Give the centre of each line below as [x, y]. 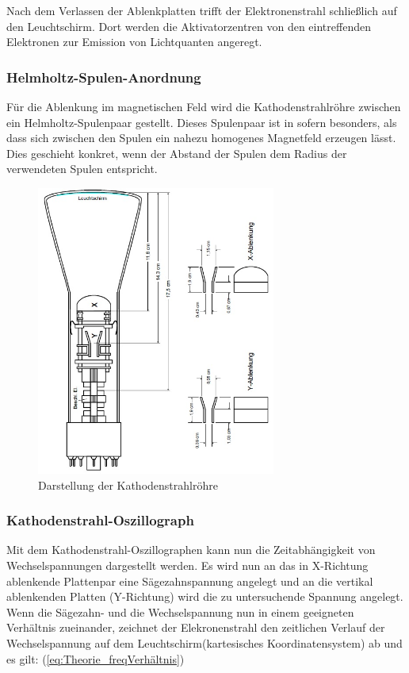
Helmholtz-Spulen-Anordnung [104, 77]
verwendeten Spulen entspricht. [82, 169]
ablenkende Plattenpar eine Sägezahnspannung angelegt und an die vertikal [190, 581]
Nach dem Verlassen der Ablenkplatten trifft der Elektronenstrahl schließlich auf [202, 10]
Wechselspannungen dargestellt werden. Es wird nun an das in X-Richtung [187, 565]
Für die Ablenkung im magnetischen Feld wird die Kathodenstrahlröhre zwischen [204, 106]
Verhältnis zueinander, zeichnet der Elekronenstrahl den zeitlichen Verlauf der [196, 627]
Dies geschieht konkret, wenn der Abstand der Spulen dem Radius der [177, 153]
